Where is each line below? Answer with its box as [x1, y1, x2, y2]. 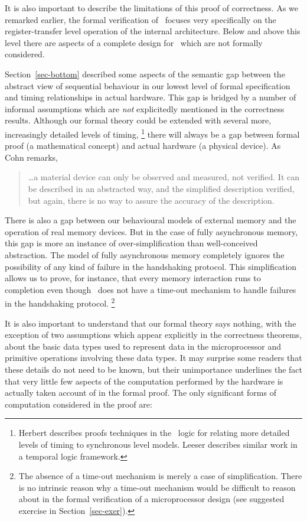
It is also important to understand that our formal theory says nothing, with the [5, 317, 296, 329]
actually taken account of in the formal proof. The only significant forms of [5, 386, 276, 399]
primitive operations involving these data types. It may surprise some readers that [5, 351, 302, 364]
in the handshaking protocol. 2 [5, 295, 115, 309]
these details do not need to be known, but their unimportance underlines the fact [5, 363, 302, 375]
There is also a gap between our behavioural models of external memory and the [5, 214, 296, 226]
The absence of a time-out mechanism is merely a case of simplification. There [18, 470, 302, 482]
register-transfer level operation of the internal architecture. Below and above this [5, 25, 301, 37]
